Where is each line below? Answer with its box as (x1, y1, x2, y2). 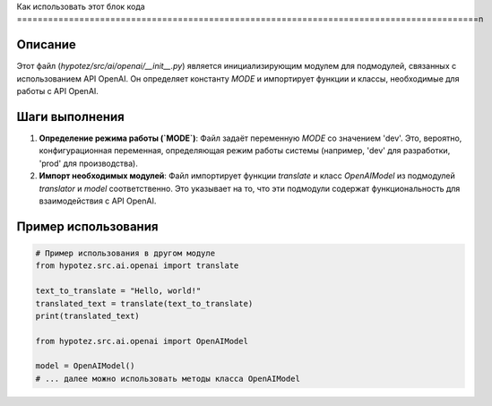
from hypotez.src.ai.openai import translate (35, 261, 239, 271)
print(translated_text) (35, 310, 141, 321)
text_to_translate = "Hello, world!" (35, 286, 202, 296)
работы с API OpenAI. (16, 86, 99, 97)
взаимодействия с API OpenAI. (39, 195, 157, 206)
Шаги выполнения (16, 108, 125, 125)
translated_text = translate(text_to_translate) (35, 298, 254, 308)
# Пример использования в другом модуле (35, 247, 215, 258)
